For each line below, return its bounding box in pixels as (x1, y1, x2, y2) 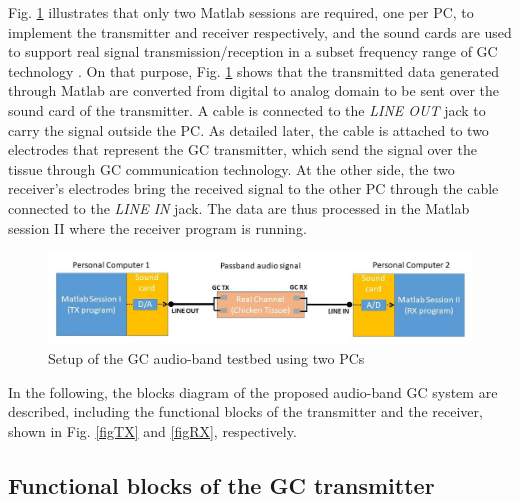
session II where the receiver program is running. (8, 217, 307, 238)
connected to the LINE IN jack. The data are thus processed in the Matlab (8, 197, 470, 218)
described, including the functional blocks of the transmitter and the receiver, (8, 401, 483, 422)
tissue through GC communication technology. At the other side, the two (8, 158, 455, 179)
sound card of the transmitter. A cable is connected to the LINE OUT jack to (8, 99, 486, 120)
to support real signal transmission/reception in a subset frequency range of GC (8, 41, 498, 62)
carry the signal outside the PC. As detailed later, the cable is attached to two (8, 119, 489, 140)
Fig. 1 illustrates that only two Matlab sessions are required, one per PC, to (8, 2, 474, 22)
